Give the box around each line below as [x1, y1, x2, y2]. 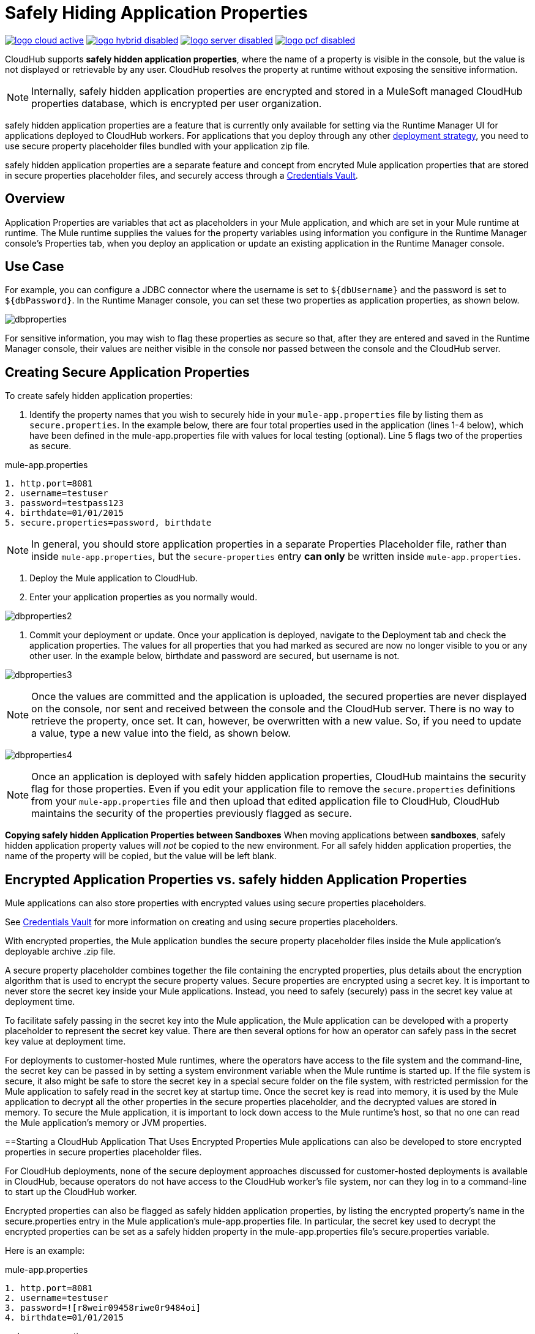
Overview [5, 191, 65, 207]
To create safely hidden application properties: [5, 390, 193, 401]
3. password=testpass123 [5, 498, 124, 509]
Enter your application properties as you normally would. [29, 592, 258, 603]
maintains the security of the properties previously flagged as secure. [31, 807, 352, 820]
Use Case [5, 259, 64, 275]
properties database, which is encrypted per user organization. [31, 97, 322, 110]
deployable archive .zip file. [5, 946, 116, 957]
